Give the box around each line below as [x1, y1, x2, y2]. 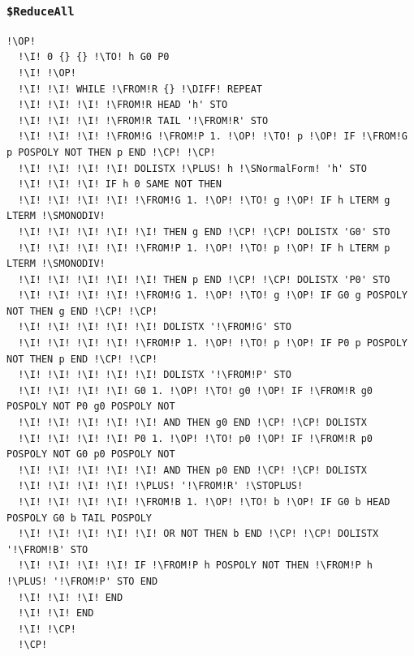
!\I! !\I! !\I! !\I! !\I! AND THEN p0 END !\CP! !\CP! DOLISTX [18, 464, 367, 476]
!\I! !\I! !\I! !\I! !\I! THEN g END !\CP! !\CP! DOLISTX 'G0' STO [18, 225, 390, 238]
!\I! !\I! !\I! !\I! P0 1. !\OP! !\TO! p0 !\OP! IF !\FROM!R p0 [18, 432, 373, 444]
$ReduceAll [6, 4, 75, 18]
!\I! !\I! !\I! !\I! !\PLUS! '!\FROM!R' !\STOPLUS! [18, 480, 304, 492]
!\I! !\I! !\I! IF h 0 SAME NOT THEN [18, 178, 222, 191]
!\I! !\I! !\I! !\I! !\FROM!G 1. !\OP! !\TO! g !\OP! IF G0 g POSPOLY [18, 289, 408, 302]
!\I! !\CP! [18, 623, 76, 635]
